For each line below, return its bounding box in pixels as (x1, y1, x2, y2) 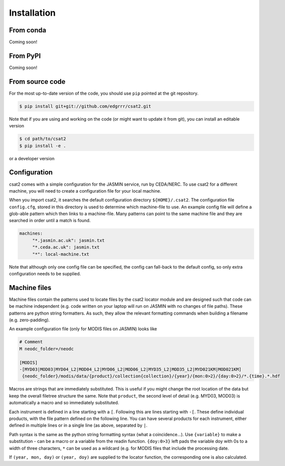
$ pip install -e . (19, 143, 66, 148)
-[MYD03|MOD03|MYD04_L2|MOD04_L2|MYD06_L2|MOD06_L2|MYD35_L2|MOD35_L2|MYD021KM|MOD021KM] (19, 367, 242, 372)
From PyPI (9, 51, 41, 60)
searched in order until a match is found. (9, 218, 91, 223)
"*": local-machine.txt (32, 251, 90, 257)
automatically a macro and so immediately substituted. (9, 400, 119, 406)
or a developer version (9, 155, 55, 161)
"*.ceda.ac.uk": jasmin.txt (32, 245, 100, 250)
